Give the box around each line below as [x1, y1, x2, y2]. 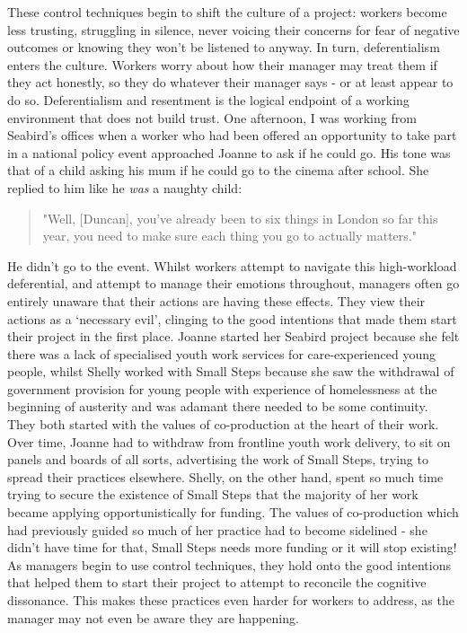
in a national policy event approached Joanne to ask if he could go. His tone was [7, 143, 451, 162]
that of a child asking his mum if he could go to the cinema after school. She [7, 161, 429, 180]
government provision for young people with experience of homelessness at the [7, 379, 437, 398]
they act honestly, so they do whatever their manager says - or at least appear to [7, 73, 454, 92]
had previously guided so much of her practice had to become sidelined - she [7, 520, 427, 539]
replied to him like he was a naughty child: [7, 178, 242, 197]
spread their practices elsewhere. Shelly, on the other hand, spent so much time [7, 467, 444, 486]
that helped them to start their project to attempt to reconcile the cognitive [7, 573, 427, 592]
